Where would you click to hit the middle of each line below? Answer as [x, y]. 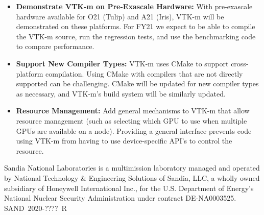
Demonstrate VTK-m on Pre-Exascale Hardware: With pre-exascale [134, 6]
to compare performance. [55, 46]
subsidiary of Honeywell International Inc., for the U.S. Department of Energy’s [129, 188]
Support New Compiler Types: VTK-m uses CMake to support [122, 63]
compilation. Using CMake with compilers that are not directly [144, 73]
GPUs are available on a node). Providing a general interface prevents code [134, 130]
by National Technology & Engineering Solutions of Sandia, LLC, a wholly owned [132, 177]
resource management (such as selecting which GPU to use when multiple [131, 120]
